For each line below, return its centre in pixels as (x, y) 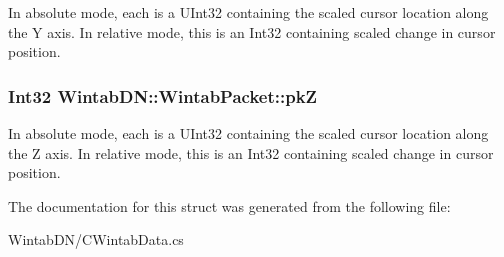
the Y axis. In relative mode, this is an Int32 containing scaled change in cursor (252, 31)
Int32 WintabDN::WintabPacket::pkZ (163, 95)
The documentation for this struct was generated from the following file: (229, 205)
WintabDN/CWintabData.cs (96, 239)
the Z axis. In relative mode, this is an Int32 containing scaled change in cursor (251, 152)
